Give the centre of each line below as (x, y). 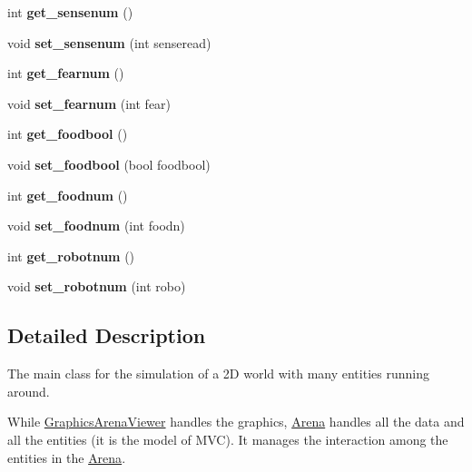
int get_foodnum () (68, 195)
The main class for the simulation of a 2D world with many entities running (218, 374)
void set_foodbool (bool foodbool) (109, 164)
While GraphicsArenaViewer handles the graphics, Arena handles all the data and (236, 422)
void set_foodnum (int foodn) (96, 226)
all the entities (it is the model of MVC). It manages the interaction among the (228, 439)
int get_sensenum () (70, 12)
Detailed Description (107, 335)
